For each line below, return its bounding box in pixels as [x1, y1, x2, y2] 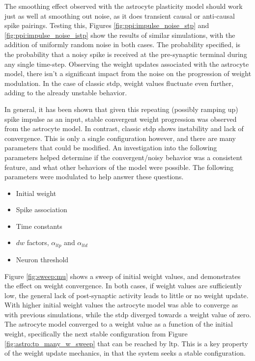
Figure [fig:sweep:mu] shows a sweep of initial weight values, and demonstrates [4, 271, 241, 281]
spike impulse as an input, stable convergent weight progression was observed [4, 113, 237, 124]
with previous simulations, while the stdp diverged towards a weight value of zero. [4, 309, 252, 319]
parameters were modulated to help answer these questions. [4, 171, 184, 182]
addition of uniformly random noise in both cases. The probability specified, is [4, 39, 241, 50]
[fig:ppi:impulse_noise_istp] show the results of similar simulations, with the [4, 29, 235, 40]
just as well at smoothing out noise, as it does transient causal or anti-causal [4, 10, 235, 21]
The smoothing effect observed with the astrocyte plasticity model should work [4, 1, 243, 11]
